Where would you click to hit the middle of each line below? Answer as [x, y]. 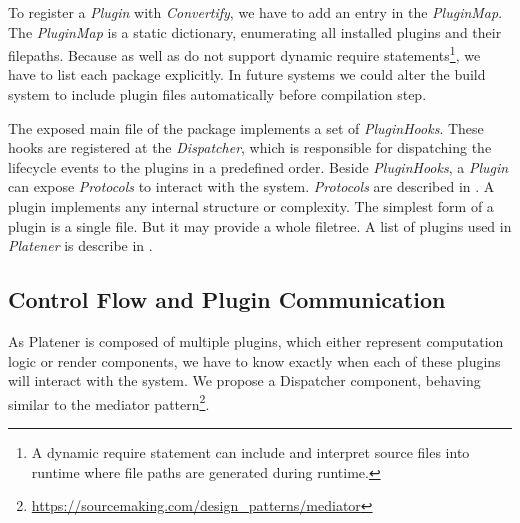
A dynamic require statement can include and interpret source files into [250, 452]
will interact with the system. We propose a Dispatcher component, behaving [244, 380]
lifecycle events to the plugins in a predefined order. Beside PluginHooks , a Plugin [258, 166]
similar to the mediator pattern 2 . [109, 402]
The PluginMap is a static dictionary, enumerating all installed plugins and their [255, 31]
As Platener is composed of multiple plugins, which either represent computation [256, 340]
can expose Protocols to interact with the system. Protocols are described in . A [251, 186]
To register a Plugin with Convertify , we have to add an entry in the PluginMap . [255, 12]
